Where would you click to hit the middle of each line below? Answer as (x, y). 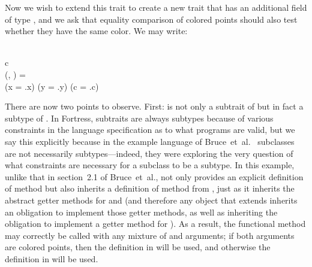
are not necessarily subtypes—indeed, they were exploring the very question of (149, 153)
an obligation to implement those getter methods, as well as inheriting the (141, 212)
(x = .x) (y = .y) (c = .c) (52, 86)
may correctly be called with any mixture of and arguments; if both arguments (150, 235)
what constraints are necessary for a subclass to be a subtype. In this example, (150, 165)
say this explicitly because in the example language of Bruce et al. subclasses (150, 141)
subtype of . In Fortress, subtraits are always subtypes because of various (139, 118)
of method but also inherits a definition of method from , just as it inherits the (150, 188)
